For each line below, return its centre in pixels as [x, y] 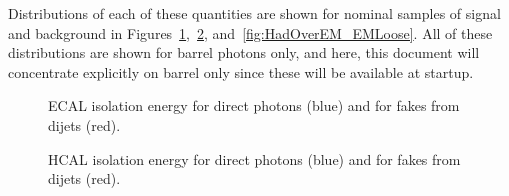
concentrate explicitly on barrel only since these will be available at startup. [241, 71]
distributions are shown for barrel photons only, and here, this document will [244, 52]
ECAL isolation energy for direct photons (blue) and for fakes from [254, 105]
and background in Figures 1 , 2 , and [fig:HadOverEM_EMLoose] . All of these [250, 32]
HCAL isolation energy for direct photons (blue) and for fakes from [254, 158]
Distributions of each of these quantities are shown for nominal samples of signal [254, 13]
